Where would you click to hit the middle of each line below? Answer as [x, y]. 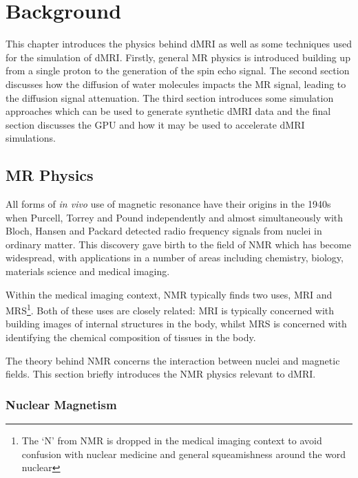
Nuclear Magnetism [61, 404]
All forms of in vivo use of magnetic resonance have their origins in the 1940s [168, 204]
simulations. [31, 138]
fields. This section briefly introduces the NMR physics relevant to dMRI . [161, 374]
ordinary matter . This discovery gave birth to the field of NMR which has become [178, 244]
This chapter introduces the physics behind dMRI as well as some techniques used [179, 44]
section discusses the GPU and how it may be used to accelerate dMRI [155, 124]
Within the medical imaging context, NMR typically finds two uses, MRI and [169, 294]
